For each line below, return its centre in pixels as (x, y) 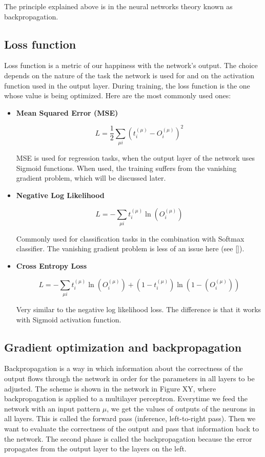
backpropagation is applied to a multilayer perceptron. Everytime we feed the (126, 398)
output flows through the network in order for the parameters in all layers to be (129, 378)
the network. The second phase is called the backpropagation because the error (128, 438)
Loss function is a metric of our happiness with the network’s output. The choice (131, 65)
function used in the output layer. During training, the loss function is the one (127, 85)
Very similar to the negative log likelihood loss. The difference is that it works (139, 309)
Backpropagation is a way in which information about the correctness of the (124, 368)
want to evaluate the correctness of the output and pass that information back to (132, 428)
